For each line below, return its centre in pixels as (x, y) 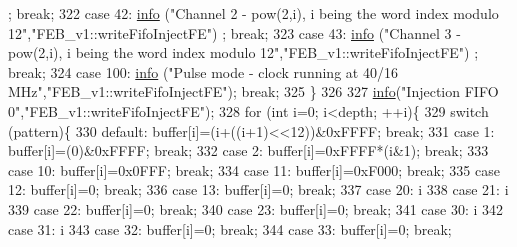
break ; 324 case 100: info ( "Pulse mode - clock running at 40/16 (203, 71)
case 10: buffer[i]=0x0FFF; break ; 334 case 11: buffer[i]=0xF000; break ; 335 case (254, 169)
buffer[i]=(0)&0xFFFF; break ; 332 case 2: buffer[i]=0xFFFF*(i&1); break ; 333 (248, 150)
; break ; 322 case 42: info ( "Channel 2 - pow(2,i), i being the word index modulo (253, 13)
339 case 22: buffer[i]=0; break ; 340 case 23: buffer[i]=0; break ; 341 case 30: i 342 (256, 208)
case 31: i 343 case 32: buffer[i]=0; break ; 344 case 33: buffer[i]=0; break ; (230, 228)
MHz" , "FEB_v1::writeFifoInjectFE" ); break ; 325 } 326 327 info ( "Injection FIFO (253, 91)
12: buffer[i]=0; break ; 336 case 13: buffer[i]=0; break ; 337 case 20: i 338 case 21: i (258, 189)
